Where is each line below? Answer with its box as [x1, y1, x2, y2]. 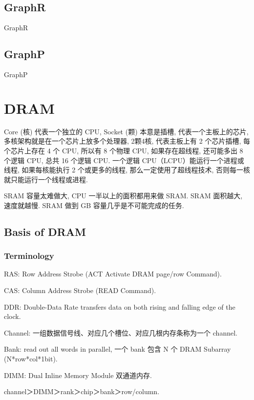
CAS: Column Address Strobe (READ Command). [4, 285, 156, 295]
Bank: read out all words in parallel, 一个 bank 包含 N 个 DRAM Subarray [4, 344, 231, 354]
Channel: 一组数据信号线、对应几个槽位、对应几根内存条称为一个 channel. [4, 327, 237, 337]
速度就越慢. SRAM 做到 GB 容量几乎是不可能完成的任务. [4, 200, 184, 210]
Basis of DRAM [4, 224, 86, 239]
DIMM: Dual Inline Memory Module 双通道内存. [4, 370, 152, 380]
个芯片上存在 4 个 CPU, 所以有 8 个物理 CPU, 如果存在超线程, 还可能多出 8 [4, 145, 243, 155]
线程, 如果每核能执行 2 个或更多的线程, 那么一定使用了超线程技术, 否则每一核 [4, 165, 250, 175]
